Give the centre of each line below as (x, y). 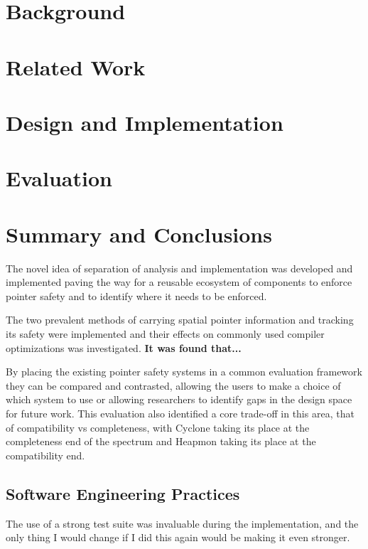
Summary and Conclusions (139, 234)
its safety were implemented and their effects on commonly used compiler (165, 334)
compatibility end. (45, 455)
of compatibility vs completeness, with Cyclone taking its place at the (158, 427)
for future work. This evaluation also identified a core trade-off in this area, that (180, 413)
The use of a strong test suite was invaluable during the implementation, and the (182, 523)
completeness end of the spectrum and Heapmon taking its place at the (161, 441)
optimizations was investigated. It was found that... (124, 347)
